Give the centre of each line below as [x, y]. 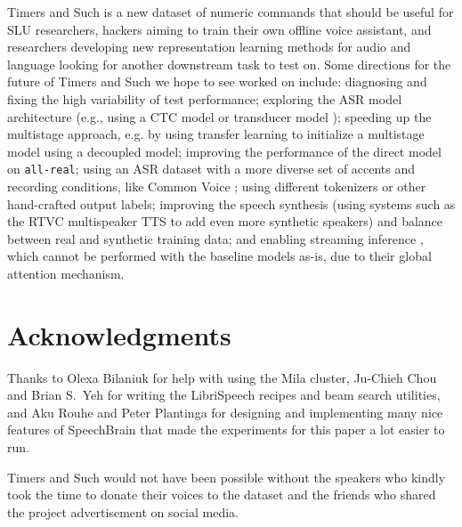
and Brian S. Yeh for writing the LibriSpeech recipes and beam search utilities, [224, 395]
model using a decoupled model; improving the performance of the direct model [224, 151]
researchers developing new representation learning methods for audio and [209, 47]
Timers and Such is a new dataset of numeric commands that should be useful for [231, 12]
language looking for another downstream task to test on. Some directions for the [229, 64]
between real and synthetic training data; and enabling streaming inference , [215, 238]
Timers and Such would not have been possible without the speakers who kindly [227, 477]
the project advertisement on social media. [123, 511]
